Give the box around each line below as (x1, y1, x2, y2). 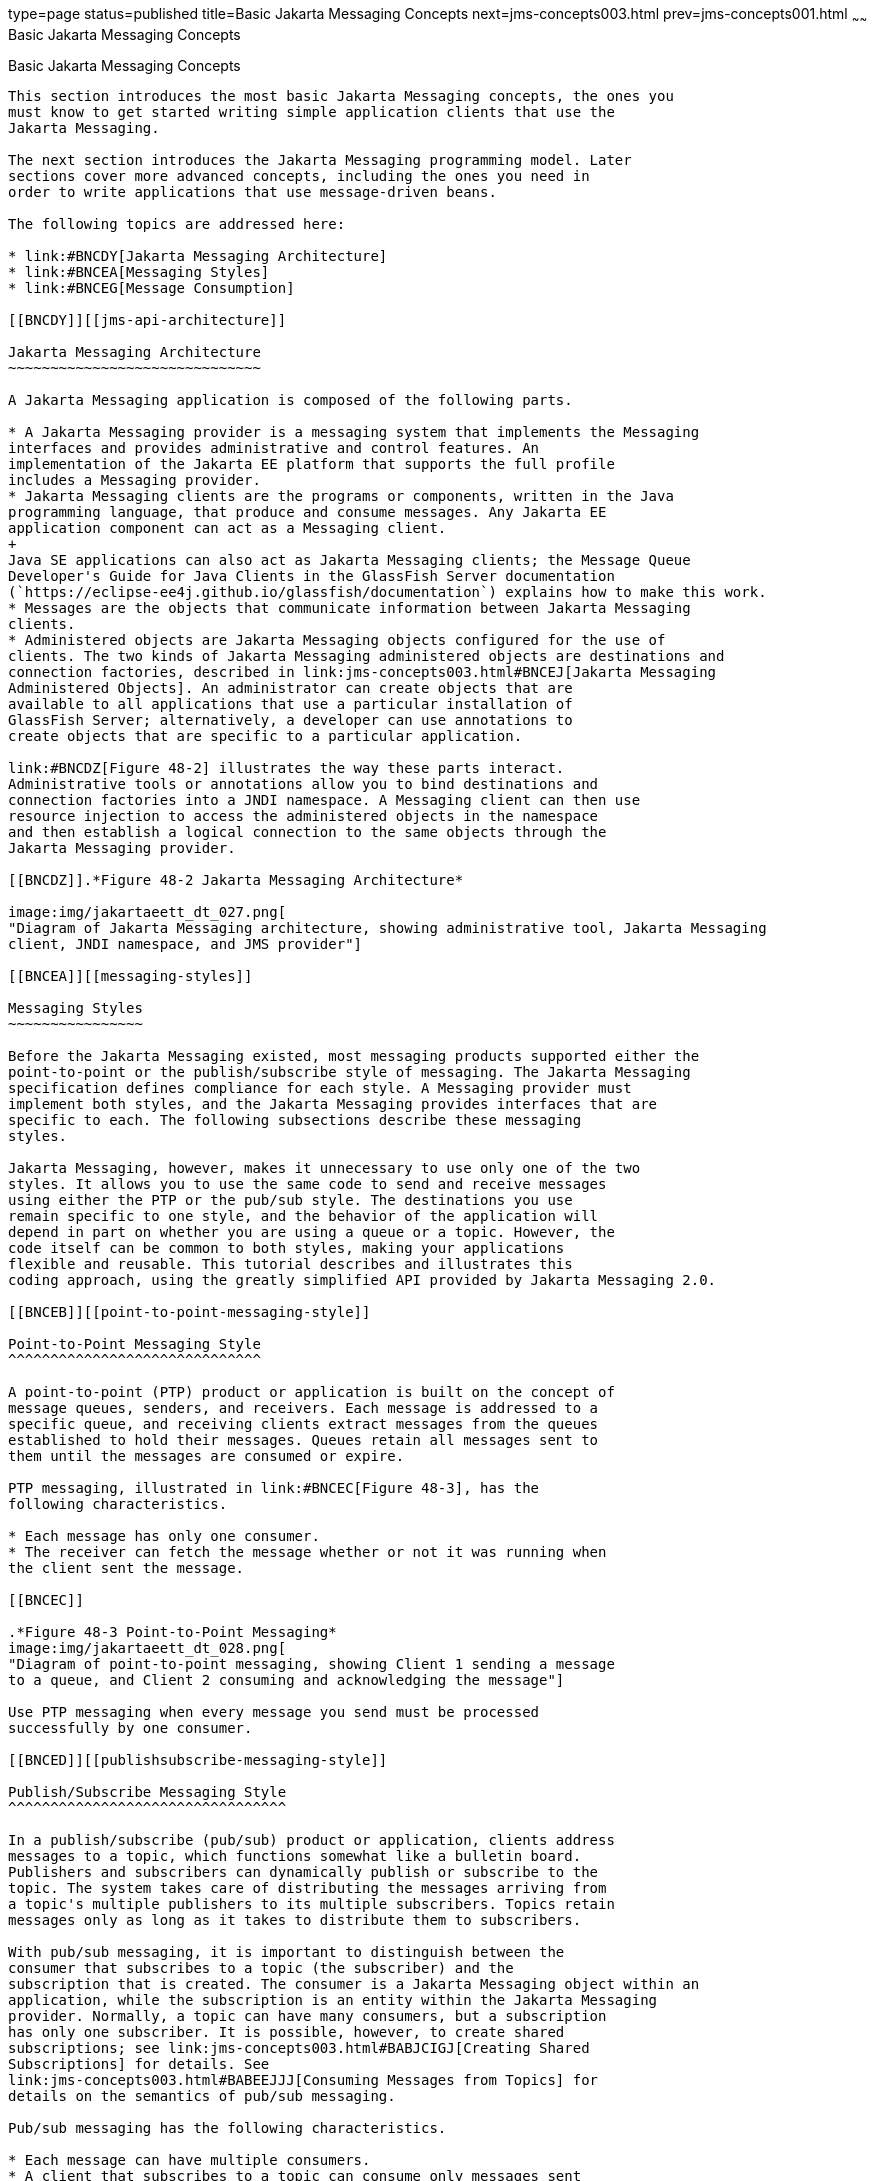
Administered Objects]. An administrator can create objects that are (8, 679, 573, 696)
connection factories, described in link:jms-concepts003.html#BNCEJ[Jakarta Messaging (8, 663, 717, 680)
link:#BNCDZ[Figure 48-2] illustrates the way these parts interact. (8, 759, 565, 776)
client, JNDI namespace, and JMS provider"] (8, 935, 363, 952)
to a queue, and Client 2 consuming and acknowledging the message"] (8, 1671, 565, 1688)
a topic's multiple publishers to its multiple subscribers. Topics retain (8, 1895, 615, 1912)
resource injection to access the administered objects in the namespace (8, 807, 599, 824)
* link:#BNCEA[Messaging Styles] (8, 263, 270, 280)
